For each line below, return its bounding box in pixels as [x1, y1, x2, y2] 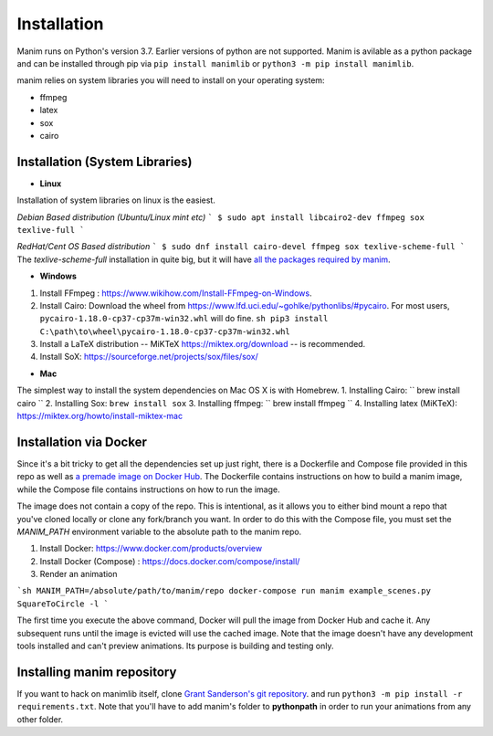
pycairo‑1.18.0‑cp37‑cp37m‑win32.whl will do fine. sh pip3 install [39, 313, 329, 324]
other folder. [16, 713, 64, 725]
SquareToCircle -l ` [16, 598, 110, 609]
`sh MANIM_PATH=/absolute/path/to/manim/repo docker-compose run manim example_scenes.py [16, 585, 431, 596]
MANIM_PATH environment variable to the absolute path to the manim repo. [16, 526, 302, 537]
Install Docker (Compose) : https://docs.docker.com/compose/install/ [39, 555, 300, 566]
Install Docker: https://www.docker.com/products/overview [39, 543, 263, 554]
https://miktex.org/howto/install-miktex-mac [16, 411, 183, 422]
